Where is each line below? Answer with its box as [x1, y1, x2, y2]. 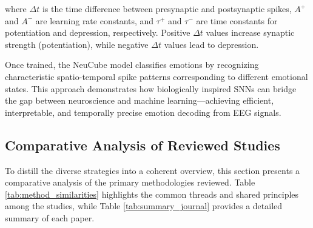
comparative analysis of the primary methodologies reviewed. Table [5, 176, 255, 189]
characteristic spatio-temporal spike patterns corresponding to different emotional [5, 70, 308, 82]
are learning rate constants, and [35, 14, 154, 27]
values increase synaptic [206, 26, 295, 39]
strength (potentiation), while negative [5, 38, 149, 50]
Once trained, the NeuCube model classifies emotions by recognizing [5, 58, 259, 71]
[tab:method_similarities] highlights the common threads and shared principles [5, 187, 299, 200]
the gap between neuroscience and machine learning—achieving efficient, [5, 94, 274, 107]
